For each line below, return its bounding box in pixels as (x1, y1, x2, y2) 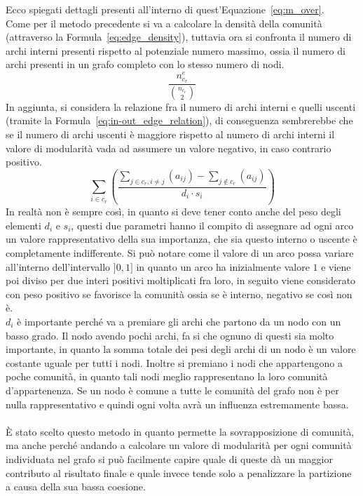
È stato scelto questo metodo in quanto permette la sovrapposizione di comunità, (6, 424, 355, 438)
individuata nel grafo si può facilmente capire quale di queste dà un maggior (6, 451, 333, 466)
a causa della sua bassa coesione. (6, 479, 146, 494)
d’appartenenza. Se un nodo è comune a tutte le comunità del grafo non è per (6, 383, 339, 397)
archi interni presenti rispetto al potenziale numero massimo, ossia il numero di (6, 43, 345, 58)
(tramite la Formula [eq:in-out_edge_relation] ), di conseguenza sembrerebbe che (6, 113, 353, 128)
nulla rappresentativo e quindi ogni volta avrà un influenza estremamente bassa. (6, 396, 349, 411)
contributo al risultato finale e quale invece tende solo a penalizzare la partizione (6, 465, 352, 480)
